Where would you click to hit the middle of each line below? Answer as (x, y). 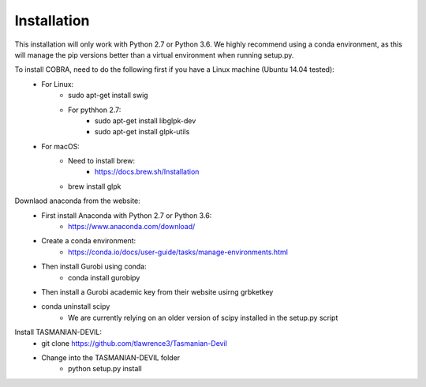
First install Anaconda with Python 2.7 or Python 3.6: (127, 215)
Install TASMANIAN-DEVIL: (58, 333)
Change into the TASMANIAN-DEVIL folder (111, 357)
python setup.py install (105, 369)
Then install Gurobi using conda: (94, 267)
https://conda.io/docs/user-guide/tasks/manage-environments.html (178, 252)
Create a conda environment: (89, 241)
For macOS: (61, 146)
